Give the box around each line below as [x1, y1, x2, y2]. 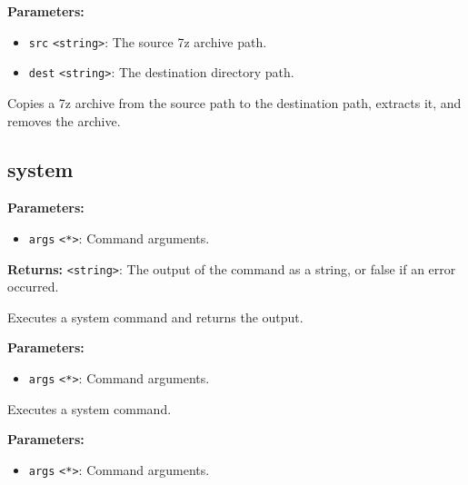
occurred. [7, 277, 59, 296]
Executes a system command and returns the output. [7, 307, 304, 326]
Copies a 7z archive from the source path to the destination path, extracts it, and [7, 93, 462, 112]
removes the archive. [7, 111, 121, 130]
